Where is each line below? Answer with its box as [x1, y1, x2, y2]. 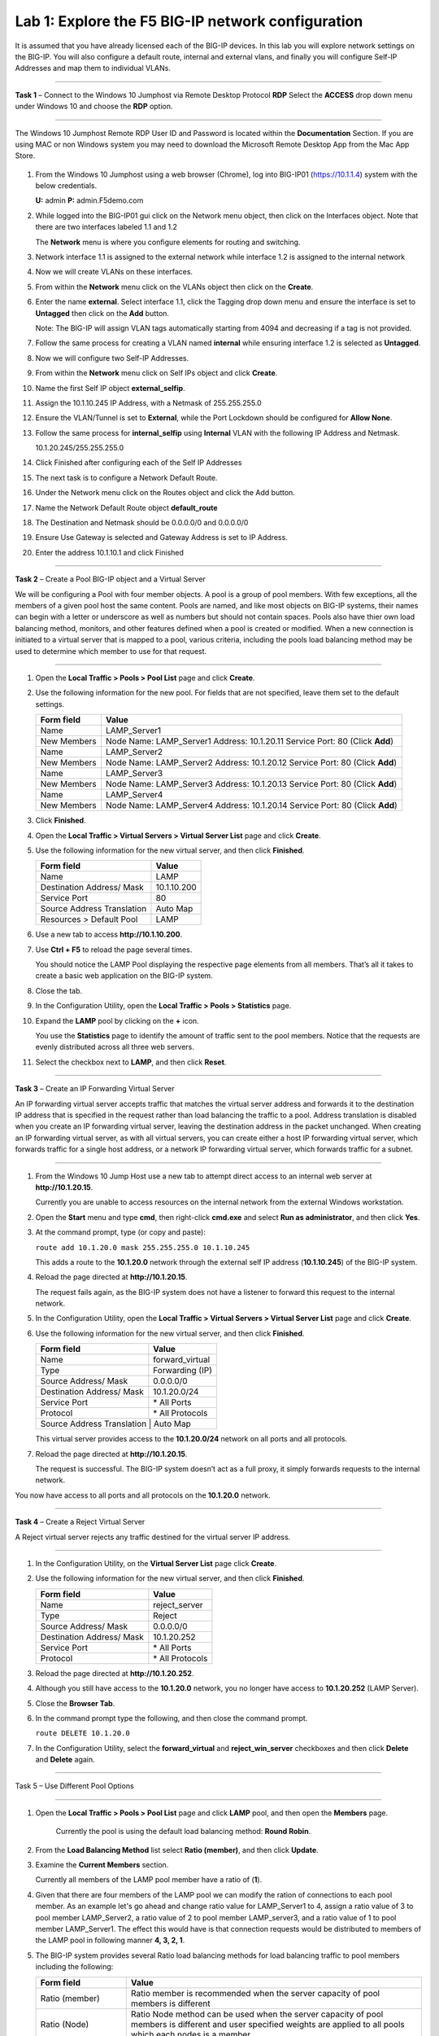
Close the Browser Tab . [35, 1698, 115, 1708]
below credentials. [35, 181, 98, 191]
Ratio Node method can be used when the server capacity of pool [130, 2008, 384, 2020]
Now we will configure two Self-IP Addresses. [35, 353, 189, 362]
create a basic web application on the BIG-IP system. [35, 971, 213, 981]
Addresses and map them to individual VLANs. [15, 64, 171, 73]
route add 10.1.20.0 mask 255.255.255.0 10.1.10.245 [35, 1243, 250, 1252]
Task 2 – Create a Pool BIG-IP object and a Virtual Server [15, 574, 206, 584]
